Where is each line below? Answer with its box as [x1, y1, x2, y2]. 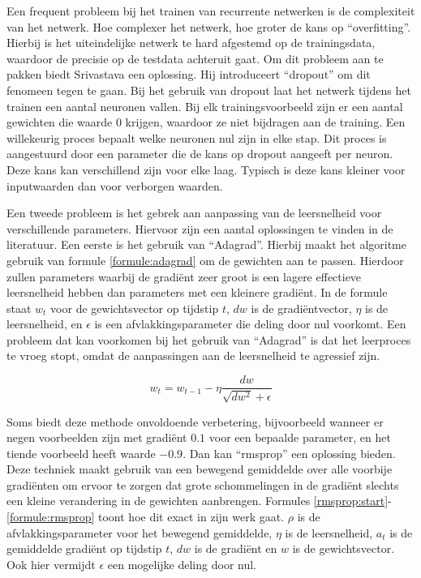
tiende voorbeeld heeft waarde [6, 444, 156, 461]
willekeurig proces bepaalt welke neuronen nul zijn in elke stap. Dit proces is [6, 129, 387, 146]
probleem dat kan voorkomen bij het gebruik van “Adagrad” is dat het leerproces [6, 331, 411, 348]
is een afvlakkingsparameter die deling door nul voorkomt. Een [94, 315, 406, 332]
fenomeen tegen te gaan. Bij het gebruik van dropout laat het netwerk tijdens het [6, 81, 411, 98]
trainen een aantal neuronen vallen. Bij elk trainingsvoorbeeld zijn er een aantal [6, 97, 403, 114]
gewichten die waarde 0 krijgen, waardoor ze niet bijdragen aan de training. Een [6, 113, 406, 131]
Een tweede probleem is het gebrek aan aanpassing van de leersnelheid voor [6, 204, 382, 221]
